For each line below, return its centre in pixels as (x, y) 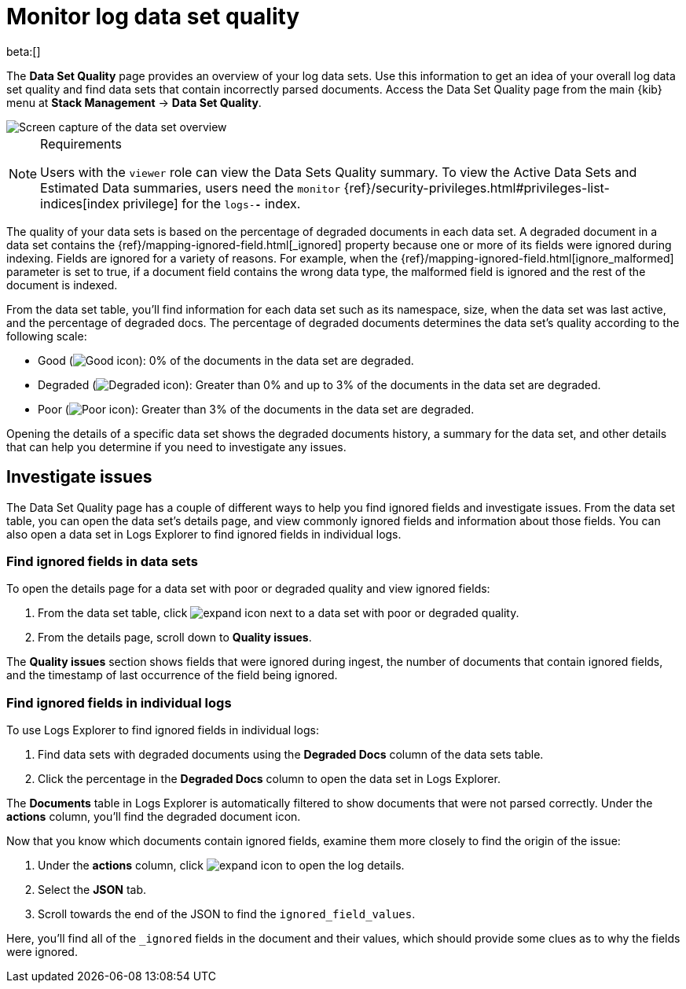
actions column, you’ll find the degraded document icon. (154, 817)
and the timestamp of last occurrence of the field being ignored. (172, 675)
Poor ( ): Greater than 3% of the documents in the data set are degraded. (256, 409)
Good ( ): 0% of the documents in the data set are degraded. (226, 360)
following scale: (47, 336)
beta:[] (24, 51)
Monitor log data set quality (153, 17)
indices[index (80, 203)
